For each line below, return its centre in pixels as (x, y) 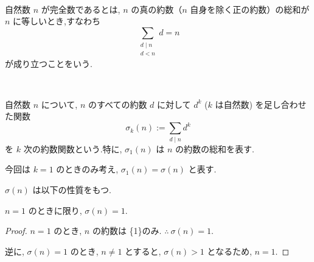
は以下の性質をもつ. (72, 189)
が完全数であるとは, (81, 9)
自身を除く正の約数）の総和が (250, 9)
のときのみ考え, (87, 169)
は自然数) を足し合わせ (261, 104)
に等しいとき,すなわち (57, 21)
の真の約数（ (157, 9)
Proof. (16, 231)
